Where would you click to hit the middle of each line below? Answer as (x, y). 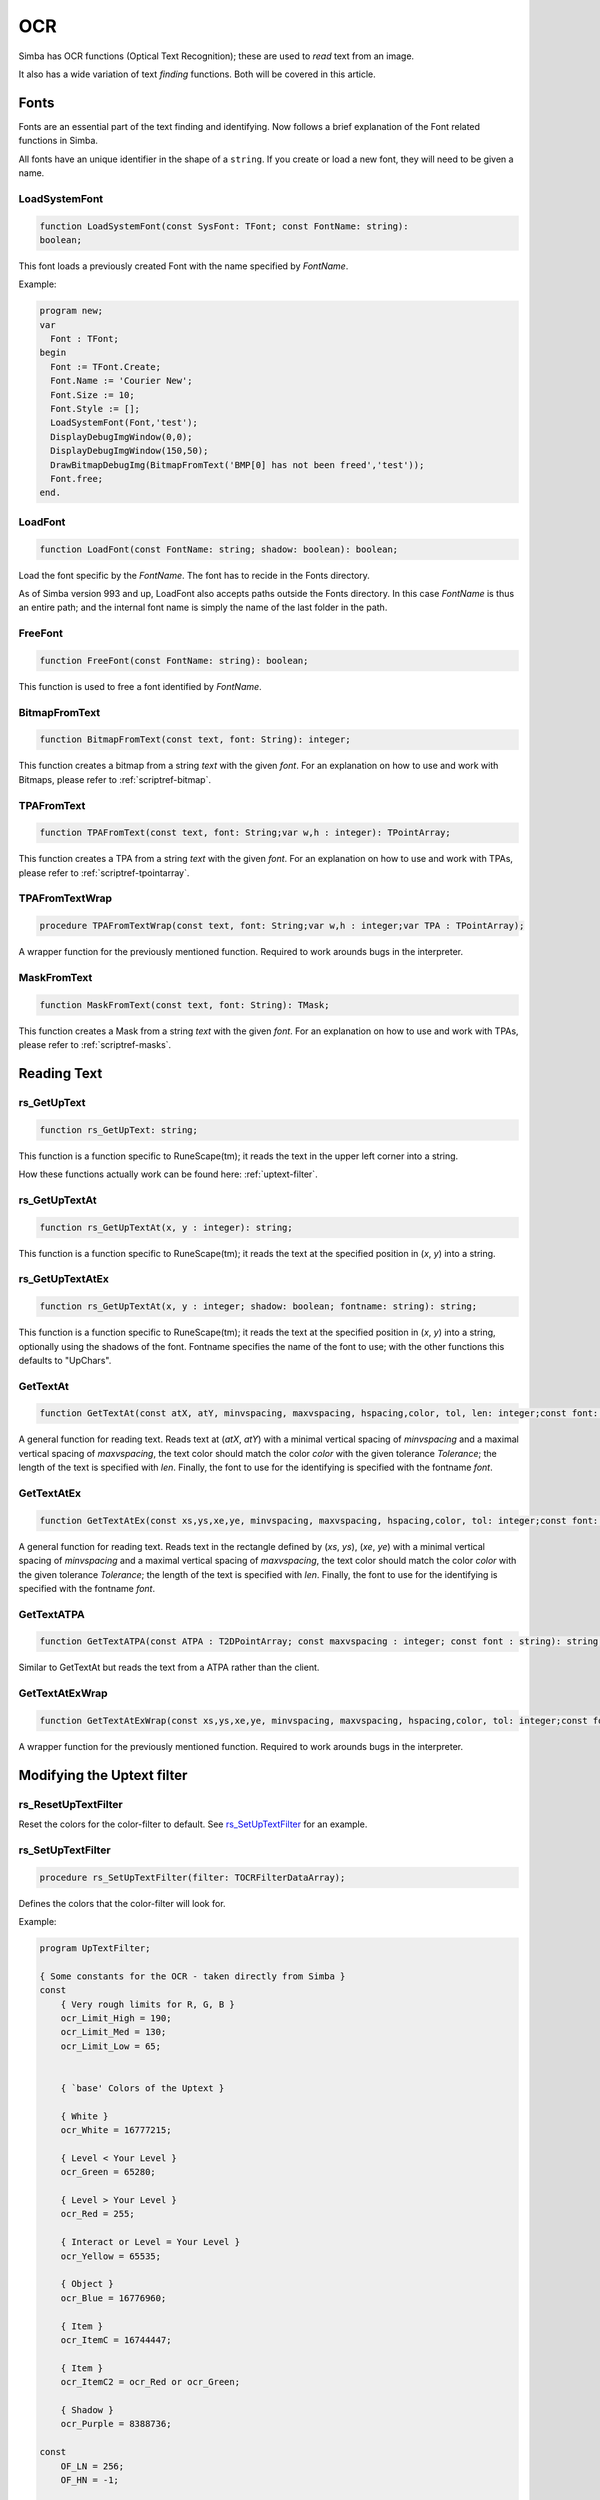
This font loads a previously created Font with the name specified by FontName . (183, 266)
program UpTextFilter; (95, 1948)
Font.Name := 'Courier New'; (122, 381)
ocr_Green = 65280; (108, 2172)
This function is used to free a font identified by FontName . (140, 686)
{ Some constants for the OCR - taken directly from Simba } (192, 1976)
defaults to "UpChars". (65, 1360)
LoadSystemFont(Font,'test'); (124, 423)
